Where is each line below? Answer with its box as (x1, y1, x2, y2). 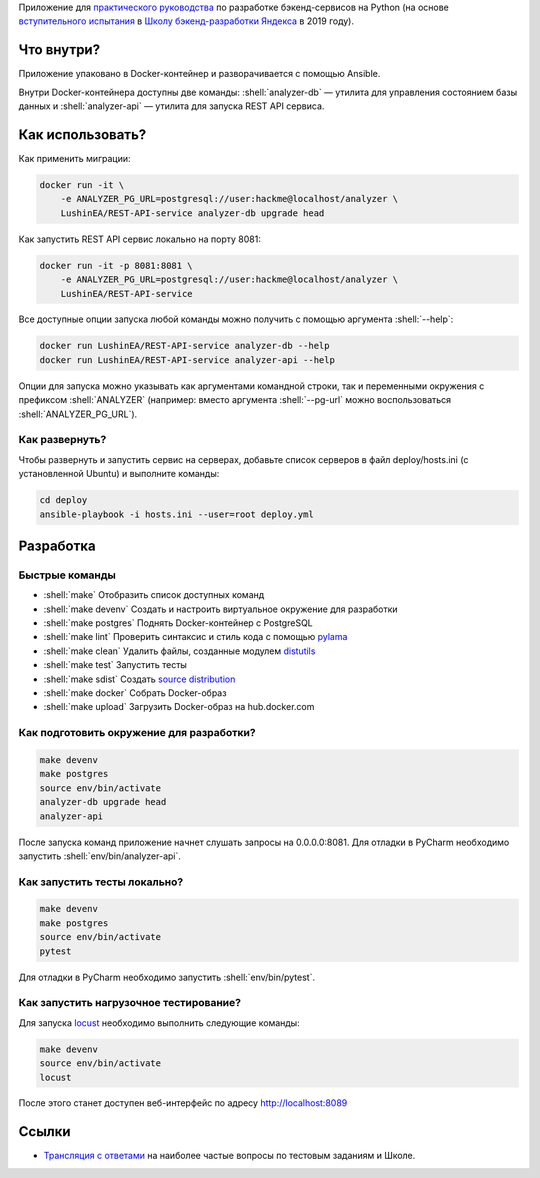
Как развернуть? (18, 433, 107, 447)
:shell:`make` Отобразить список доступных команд (43, 589, 265, 601)
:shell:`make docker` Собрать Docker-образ (43, 687, 227, 699)
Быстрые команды (18, 568, 117, 582)
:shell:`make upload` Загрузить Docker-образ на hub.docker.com (43, 701, 315, 713)
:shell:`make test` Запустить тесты (43, 659, 187, 671)
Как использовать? (18, 126, 147, 143)
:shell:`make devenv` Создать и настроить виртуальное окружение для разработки (43, 603, 399, 615)
